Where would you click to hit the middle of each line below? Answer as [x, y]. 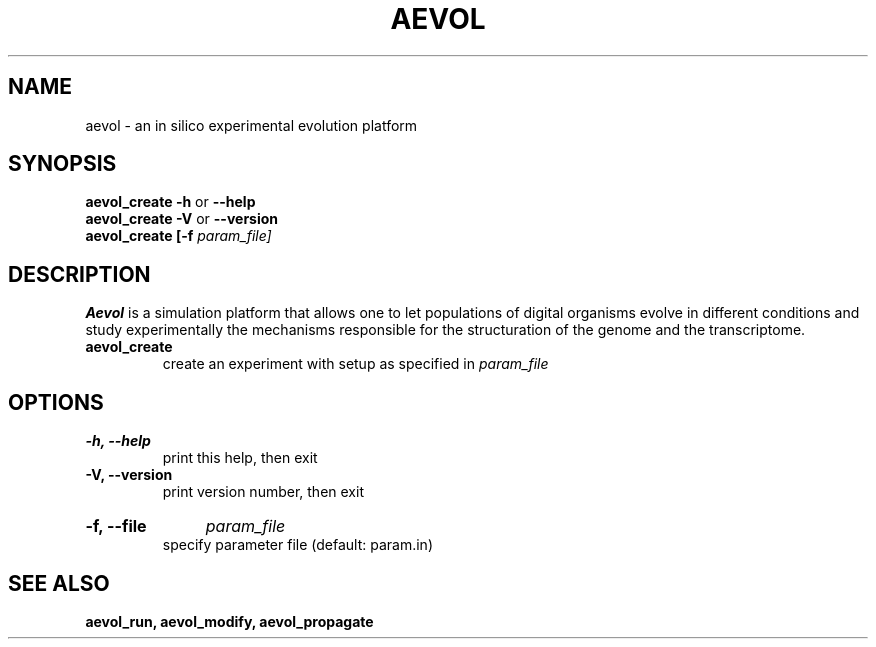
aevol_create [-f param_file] [178, 236]
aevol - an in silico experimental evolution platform [251, 125]
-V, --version [129, 475]
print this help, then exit [240, 458]
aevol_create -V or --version [182, 219]
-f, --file [116, 526]
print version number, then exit [263, 492]
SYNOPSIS [62, 164]
